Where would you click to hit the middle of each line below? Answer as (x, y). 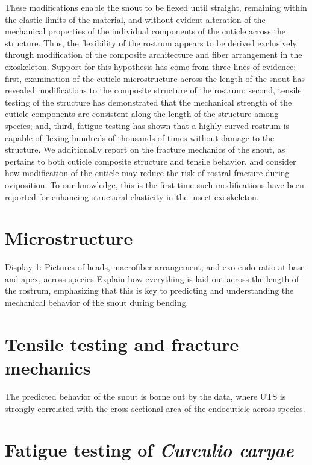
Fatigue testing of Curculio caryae (149, 450)
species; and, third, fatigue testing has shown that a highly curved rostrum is (147, 125)
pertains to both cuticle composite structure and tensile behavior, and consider (151, 161)
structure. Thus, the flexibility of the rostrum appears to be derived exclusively (151, 43)
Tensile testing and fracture (122, 343)
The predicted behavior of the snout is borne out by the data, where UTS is (145, 396)
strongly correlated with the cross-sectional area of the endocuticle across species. (155, 408)
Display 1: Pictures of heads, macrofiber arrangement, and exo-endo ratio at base (155, 267)
